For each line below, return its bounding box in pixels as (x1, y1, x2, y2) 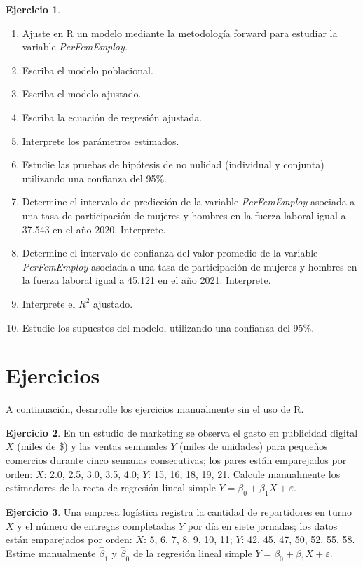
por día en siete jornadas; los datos (187, 518, 338, 533)
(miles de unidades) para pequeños (179, 439, 328, 453)
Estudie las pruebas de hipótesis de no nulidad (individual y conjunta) (22, 157, 324, 172)
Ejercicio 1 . (6, 2, 61, 16)
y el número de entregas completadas (17, 518, 176, 533)
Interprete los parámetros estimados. (22, 133, 179, 148)
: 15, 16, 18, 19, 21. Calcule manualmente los (148, 466, 341, 481)
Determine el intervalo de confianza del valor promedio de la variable (22, 245, 318, 260)
